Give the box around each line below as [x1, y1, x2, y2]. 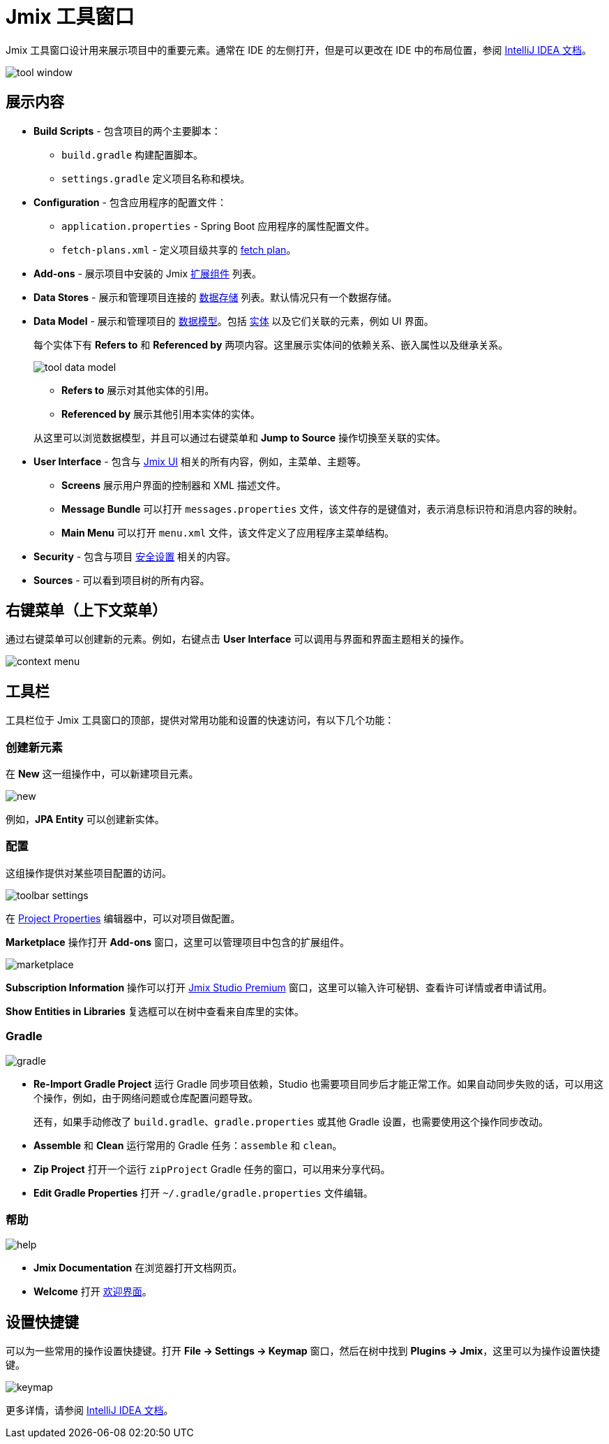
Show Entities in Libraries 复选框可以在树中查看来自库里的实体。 [6, 1005, 304, 1017]
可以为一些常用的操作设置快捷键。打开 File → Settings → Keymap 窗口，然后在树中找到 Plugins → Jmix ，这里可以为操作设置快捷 [6, 1345, 601, 1357]
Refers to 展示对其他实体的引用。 [61, 384, 215, 396]
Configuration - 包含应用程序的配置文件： [33, 196, 227, 208]
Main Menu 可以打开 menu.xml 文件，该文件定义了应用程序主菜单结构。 [61, 526, 395, 539]
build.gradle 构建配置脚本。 [61, 148, 204, 161]
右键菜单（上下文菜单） [6, 601, 167, 620]
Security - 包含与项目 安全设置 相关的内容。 [33, 550, 236, 562]
